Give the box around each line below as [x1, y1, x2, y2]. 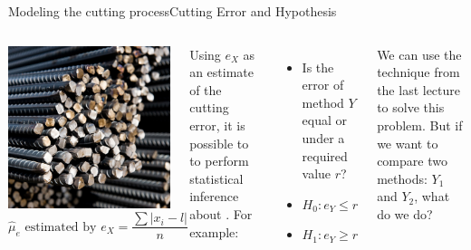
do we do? [377, 204, 433, 223]
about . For [189, 204, 253, 223]
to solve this [377, 98, 445, 117]
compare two [377, 151, 447, 170]
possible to [189, 133, 249, 152]
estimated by [24, 220, 97, 234]
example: [189, 222, 239, 241]
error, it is [189, 115, 245, 134]
